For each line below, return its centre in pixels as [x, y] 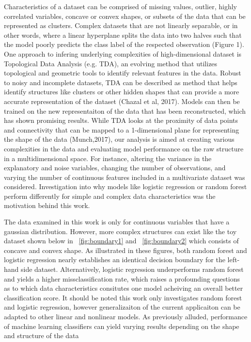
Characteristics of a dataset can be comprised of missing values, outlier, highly [120, 6]
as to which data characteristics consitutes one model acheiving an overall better [124, 288]
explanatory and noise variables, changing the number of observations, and [115, 168]
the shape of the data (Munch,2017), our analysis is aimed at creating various [119, 139]
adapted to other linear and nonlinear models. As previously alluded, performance [126, 316]
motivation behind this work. [47, 205]
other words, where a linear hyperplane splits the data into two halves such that [123, 35]
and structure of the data [41, 335]
